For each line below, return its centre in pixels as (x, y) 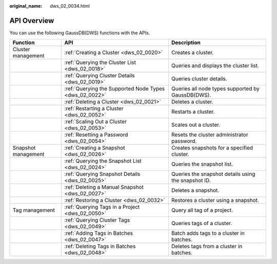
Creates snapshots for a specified (212, 148)
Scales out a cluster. (196, 125)
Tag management (34, 210)
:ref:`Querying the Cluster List (100, 62)
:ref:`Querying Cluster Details (100, 76)
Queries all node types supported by (215, 89)
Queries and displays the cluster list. (215, 65)
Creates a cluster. (192, 53)
